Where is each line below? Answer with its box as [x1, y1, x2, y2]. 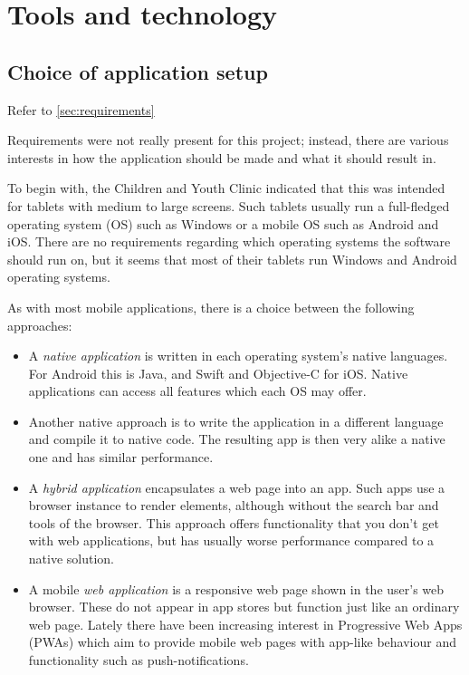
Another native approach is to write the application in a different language [28, 411, 444, 430]
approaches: [7, 315, 72, 334]
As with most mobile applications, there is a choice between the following [7, 297, 415, 316]
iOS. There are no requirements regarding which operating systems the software [7, 232, 451, 251]
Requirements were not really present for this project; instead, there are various [7, 130, 449, 149]
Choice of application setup [7, 57, 268, 85]
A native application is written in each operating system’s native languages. [28, 346, 448, 365]
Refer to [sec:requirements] [7, 100, 155, 119]
